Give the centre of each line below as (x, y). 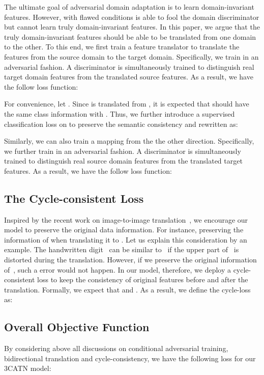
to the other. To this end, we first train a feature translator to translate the (122, 47)
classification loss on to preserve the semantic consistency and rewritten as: (121, 124)
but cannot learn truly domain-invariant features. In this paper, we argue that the (132, 27)
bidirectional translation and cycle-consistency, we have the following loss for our (130, 358)
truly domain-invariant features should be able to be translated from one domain (130, 36)
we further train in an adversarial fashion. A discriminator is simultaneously (123, 151)
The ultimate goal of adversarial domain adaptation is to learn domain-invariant (129, 7)
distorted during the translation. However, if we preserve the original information (130, 260)
